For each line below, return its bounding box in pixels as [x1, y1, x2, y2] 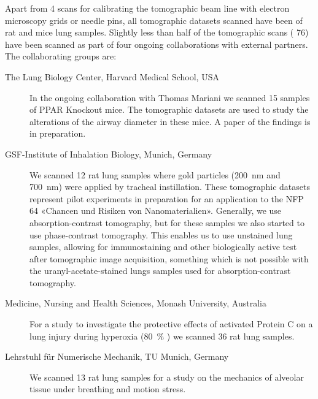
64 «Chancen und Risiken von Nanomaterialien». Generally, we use [29, 204, 282, 217]
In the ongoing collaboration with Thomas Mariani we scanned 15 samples [29, 91, 310, 104]
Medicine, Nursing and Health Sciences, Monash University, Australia [5, 297, 266, 310]
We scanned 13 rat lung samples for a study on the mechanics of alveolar [29, 370, 304, 383]
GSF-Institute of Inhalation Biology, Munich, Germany [5, 147, 212, 160]
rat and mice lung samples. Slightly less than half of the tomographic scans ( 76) [5, 26, 309, 39]
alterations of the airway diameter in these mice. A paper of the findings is [29, 115, 311, 127]
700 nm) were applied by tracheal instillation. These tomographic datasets [29, 180, 310, 193]
